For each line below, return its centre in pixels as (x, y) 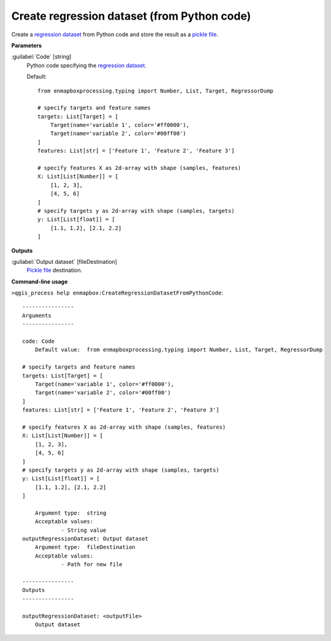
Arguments (37, 315)
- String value (84, 530)
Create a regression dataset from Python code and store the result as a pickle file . (115, 34)
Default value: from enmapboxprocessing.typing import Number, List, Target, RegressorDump (179, 350)
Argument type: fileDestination (85, 547)
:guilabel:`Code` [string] (41, 57)
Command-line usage (40, 282)
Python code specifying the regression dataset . (87, 65)
